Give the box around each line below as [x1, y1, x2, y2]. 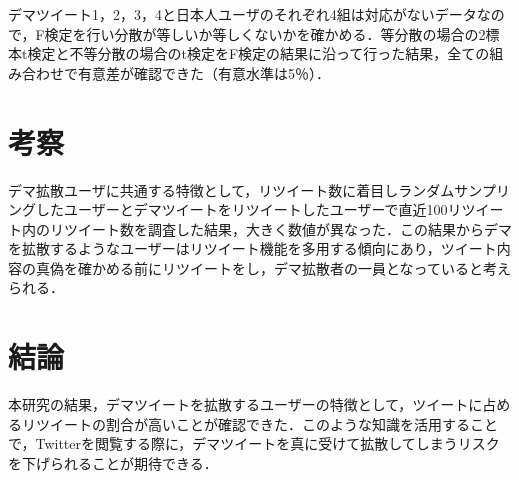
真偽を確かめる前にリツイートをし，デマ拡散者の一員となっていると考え [35, 257, 511, 278]
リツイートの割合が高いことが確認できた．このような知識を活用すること [21, 413, 498, 434]
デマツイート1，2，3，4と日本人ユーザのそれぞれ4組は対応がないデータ [8, 4, 477, 24]
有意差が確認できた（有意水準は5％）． [77, 62, 330, 83]
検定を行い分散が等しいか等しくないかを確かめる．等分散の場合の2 [44, 23, 486, 44]
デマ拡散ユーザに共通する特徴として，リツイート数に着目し [8, 179, 399, 200]
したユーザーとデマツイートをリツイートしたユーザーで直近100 [35, 199, 448, 220]
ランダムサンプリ [398, 179, 510, 200]
